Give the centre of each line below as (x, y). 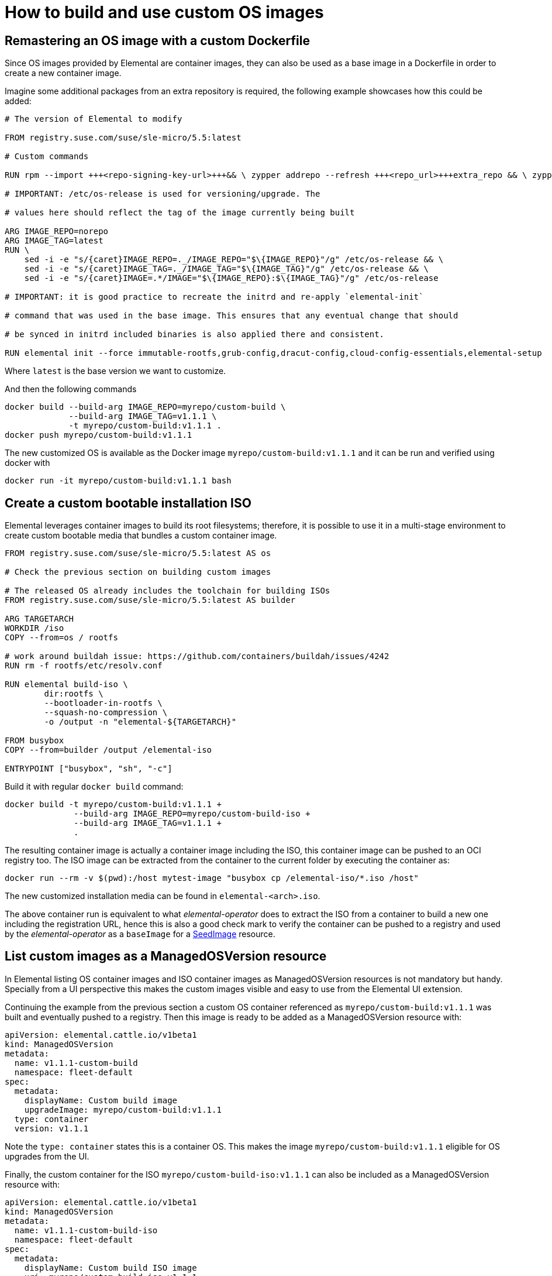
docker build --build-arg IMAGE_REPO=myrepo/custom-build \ (145, 407)
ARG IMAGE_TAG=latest (54, 241)
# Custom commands (47, 157)
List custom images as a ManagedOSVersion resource (166, 956)
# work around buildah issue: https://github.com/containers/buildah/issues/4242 (197, 656)
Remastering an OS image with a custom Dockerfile (157, 40)
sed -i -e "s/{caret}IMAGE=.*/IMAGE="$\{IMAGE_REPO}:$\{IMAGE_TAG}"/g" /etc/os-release (231, 278)
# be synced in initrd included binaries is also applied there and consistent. (195, 335)
